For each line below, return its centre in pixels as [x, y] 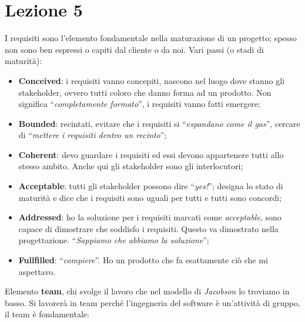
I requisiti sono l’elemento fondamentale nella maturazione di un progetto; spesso [151, 38]
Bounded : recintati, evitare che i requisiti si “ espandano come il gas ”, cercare [159, 123]
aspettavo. [37, 271]
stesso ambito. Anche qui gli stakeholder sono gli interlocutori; [131, 166]
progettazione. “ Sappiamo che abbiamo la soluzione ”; [114, 240]
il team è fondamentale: [47, 314]
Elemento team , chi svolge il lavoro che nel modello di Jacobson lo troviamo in [147, 291]
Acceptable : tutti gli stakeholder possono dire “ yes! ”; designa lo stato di [151, 186]
